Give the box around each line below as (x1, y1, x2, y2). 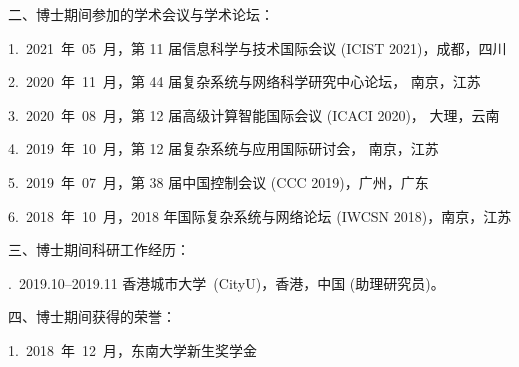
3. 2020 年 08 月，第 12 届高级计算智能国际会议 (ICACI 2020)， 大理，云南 (8, 104, 500, 125)
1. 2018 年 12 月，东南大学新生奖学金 (8, 339, 257, 360)
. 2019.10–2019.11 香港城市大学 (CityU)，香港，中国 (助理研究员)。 (8, 272, 445, 293)
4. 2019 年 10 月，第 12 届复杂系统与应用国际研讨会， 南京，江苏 (8, 138, 439, 159)
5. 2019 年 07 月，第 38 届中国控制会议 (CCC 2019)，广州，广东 (8, 171, 429, 192)
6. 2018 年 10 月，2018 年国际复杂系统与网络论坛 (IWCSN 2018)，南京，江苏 (8, 205, 512, 226)
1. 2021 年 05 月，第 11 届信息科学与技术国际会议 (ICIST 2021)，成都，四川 (8, 37, 507, 58)
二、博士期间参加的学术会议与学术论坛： (8, 4, 274, 24)
